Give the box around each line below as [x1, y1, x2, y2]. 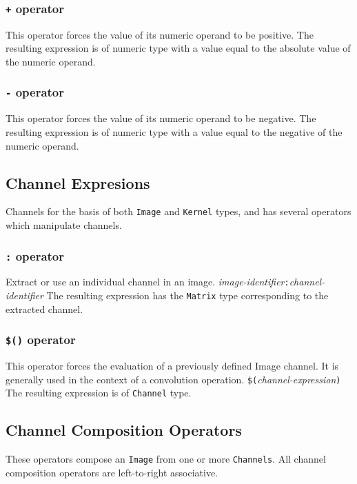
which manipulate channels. [6, 217, 122, 232]
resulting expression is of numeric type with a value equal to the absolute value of [6, 41, 351, 55]
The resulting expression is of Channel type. [6, 385, 192, 400]
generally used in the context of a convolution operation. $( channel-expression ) [6, 372, 341, 386]
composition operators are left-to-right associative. [6, 465, 218, 479]
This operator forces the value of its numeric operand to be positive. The [6, 27, 314, 41]
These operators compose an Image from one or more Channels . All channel [6, 452, 326, 466]
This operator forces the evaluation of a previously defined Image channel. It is [6, 359, 339, 373]
